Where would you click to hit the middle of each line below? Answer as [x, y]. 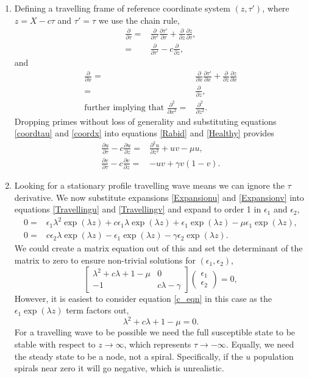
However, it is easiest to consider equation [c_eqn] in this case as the [143, 298]
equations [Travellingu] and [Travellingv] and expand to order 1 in [138, 209]
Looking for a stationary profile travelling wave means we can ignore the [149, 185]
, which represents [158, 344]
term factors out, [98, 310]
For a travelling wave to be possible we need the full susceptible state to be [155, 332]
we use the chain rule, [139, 20]
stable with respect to [55, 344]
